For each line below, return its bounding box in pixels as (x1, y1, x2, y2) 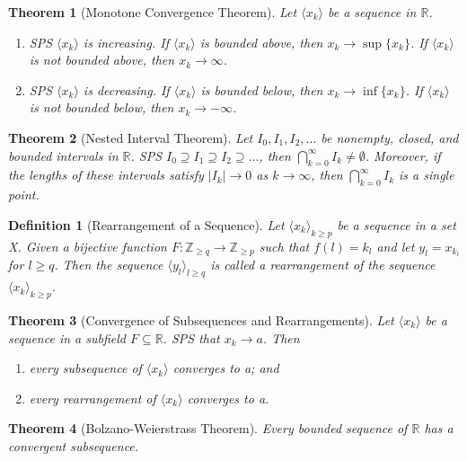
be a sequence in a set (337, 215, 456, 234)
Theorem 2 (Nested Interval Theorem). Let (8, 128, 253, 146)
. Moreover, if (365, 146, 441, 164)
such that (259, 236, 310, 255)
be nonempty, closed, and (321, 128, 459, 146)
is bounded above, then (199, 32, 323, 51)
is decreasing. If (83, 80, 170, 99)
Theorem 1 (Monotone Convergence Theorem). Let (8, 3, 297, 21)
